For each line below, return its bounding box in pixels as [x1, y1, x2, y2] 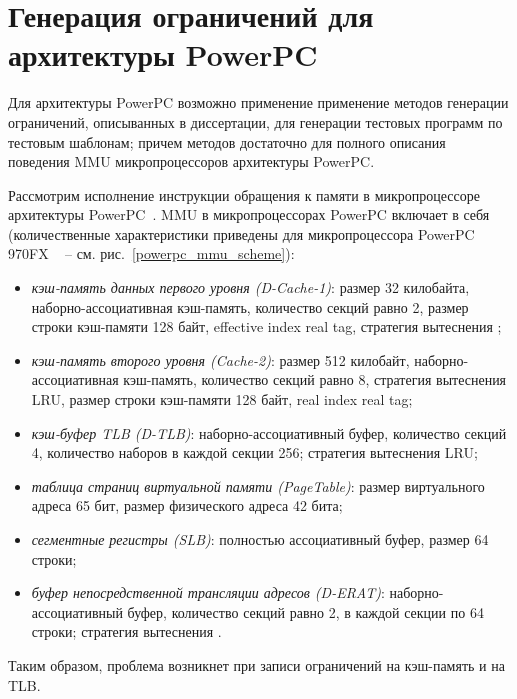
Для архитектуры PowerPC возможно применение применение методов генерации [8, 92, 509, 113]
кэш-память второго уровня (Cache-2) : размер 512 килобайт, [31, 349, 410, 370]
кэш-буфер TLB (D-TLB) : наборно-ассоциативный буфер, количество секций [31, 422, 507, 443]
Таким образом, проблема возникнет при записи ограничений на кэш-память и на [8, 654, 505, 675]
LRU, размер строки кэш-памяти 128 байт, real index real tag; [31, 389, 413, 410]
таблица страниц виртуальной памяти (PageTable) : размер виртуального [31, 475, 485, 496]
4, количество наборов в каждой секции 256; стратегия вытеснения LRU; [31, 442, 478, 463]
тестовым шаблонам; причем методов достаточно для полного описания [8, 131, 446, 152]
